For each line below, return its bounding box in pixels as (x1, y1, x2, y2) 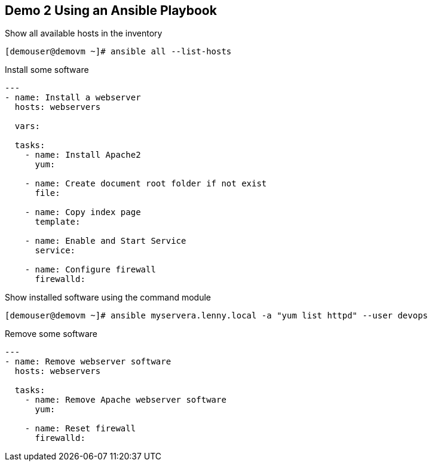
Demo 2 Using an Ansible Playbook (5, 3, 217, 18)
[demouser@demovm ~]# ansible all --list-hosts (5, 47, 232, 57)
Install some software (5, 65, 89, 75)
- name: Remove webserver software (5, 357, 171, 367)
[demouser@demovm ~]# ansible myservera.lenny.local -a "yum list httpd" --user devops (5, 311, 428, 321)
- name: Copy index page (24, 207, 141, 217)
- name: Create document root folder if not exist (24, 179, 267, 189)
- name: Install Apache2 (24, 150, 141, 160)
